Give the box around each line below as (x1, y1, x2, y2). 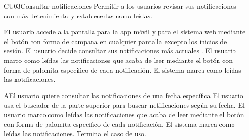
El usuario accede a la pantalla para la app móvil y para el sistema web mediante (4, 27, 246, 37)
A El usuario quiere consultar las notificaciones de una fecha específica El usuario (4, 90, 243, 100)
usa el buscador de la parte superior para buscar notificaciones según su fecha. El (4, 100, 245, 110)
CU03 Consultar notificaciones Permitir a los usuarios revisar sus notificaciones (4, 1, 236, 11)
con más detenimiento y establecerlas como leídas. (4, 10, 152, 20)
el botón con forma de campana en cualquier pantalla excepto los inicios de (4, 36, 227, 46)
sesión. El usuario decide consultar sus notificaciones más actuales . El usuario (4, 46, 236, 56)
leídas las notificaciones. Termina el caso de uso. (4, 128, 146, 139)
